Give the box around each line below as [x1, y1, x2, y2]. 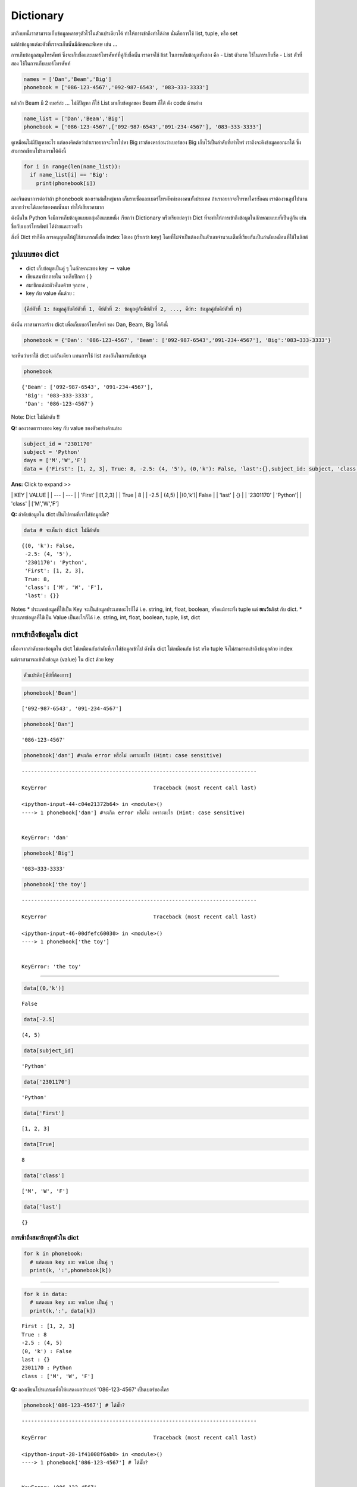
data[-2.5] [23, 1016, 55, 1023]
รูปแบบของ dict [11, 249, 59, 259]
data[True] [23, 1141, 55, 1147]
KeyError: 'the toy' [21, 964, 82, 970]
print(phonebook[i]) [36, 180, 96, 187]
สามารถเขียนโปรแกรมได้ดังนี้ [11, 147, 67, 154]
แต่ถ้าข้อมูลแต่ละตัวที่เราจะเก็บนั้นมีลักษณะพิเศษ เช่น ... [11, 40, 118, 48]
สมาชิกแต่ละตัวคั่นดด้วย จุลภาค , [26, 281, 89, 288]
